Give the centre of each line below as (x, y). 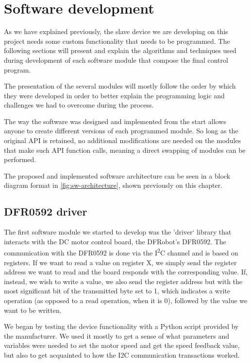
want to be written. (33, 310)
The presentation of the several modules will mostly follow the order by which (120, 86)
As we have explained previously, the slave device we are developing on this (116, 31)
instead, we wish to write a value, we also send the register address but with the (123, 281)
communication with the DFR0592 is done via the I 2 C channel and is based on (121, 252)
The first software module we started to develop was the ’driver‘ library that (118, 232)
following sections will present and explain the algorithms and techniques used (120, 50)
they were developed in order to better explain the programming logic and (114, 95)
